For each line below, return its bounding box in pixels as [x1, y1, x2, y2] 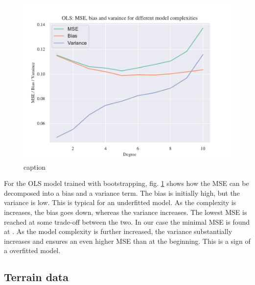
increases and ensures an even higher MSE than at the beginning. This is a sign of [4, 235, 251, 246]
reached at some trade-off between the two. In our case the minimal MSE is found [4, 216, 250, 227]
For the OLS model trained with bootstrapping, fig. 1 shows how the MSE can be [4, 178, 249, 188]
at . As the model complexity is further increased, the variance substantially [4, 226, 232, 236]
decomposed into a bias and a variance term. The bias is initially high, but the [4, 187, 240, 198]
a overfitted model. [4, 245, 61, 256]
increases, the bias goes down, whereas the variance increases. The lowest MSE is [4, 207, 247, 217]
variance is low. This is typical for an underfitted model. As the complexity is [4, 197, 236, 207]
